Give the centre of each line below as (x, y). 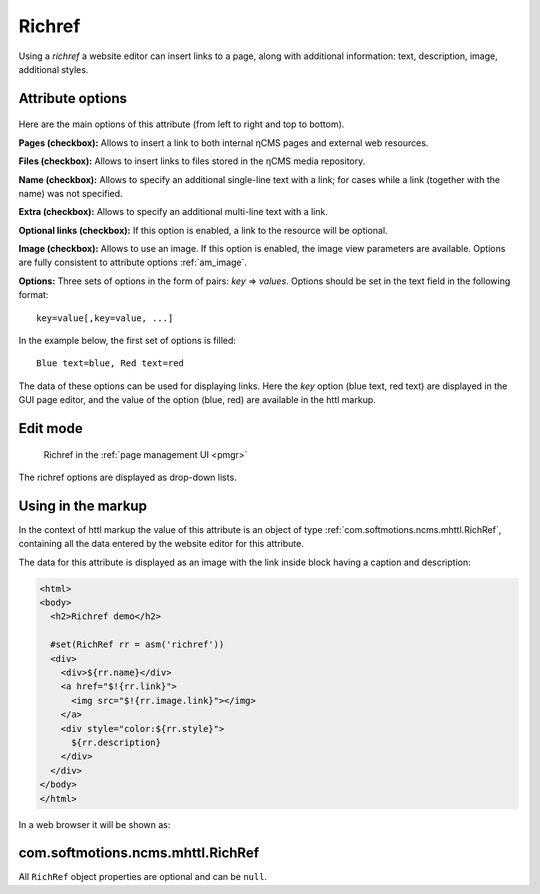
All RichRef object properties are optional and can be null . (143, 877)
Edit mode (51, 428)
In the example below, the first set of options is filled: (127, 341)
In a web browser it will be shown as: (94, 824)
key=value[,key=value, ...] (105, 318)
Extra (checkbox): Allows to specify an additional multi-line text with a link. (173, 212)
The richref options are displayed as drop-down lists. (127, 477)
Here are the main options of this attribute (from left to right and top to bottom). (181, 124)
